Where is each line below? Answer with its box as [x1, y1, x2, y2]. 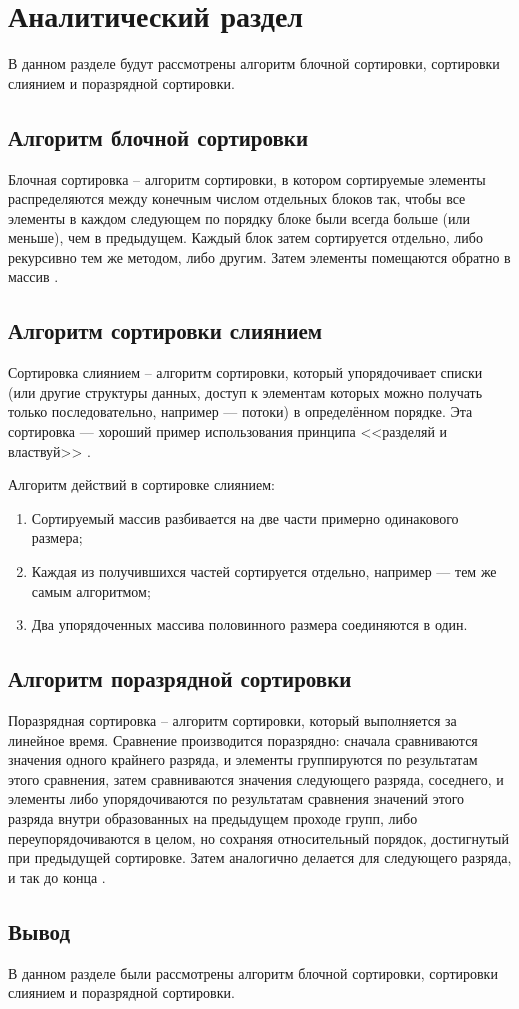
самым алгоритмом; [31, 580, 151, 601]
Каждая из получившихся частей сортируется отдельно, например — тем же [31, 561, 497, 582]
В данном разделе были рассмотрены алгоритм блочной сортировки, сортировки [8, 962, 498, 983]
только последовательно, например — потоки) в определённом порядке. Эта [8, 401, 473, 422]
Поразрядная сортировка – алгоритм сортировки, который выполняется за [8, 710, 457, 731]
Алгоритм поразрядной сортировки [8, 663, 352, 694]
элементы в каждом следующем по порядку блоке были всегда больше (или [8, 207, 470, 228]
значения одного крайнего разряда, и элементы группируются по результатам [8, 749, 478, 770]
